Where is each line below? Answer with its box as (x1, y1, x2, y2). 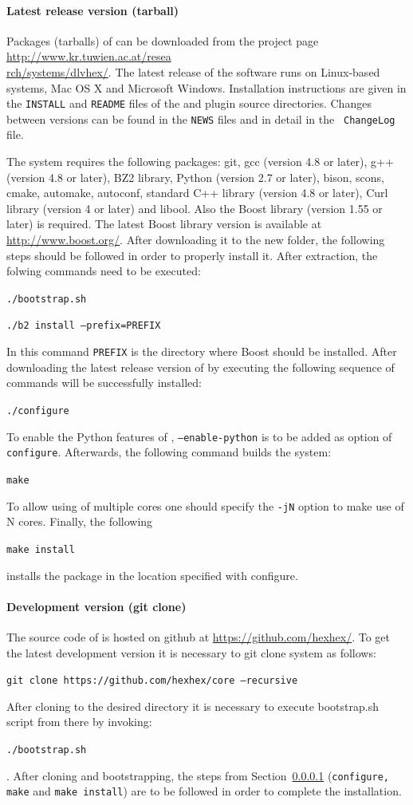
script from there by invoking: (6, 713, 152, 730)
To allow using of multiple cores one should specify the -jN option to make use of (6, 497, 404, 514)
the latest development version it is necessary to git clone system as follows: (6, 644, 376, 661)
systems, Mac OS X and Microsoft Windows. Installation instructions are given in (6, 79, 407, 96)
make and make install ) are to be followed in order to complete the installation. (6, 783, 402, 799)
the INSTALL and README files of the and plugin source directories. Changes (6, 95, 372, 112)
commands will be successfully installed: (6, 374, 202, 391)
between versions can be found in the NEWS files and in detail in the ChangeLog (6, 110, 395, 127)
